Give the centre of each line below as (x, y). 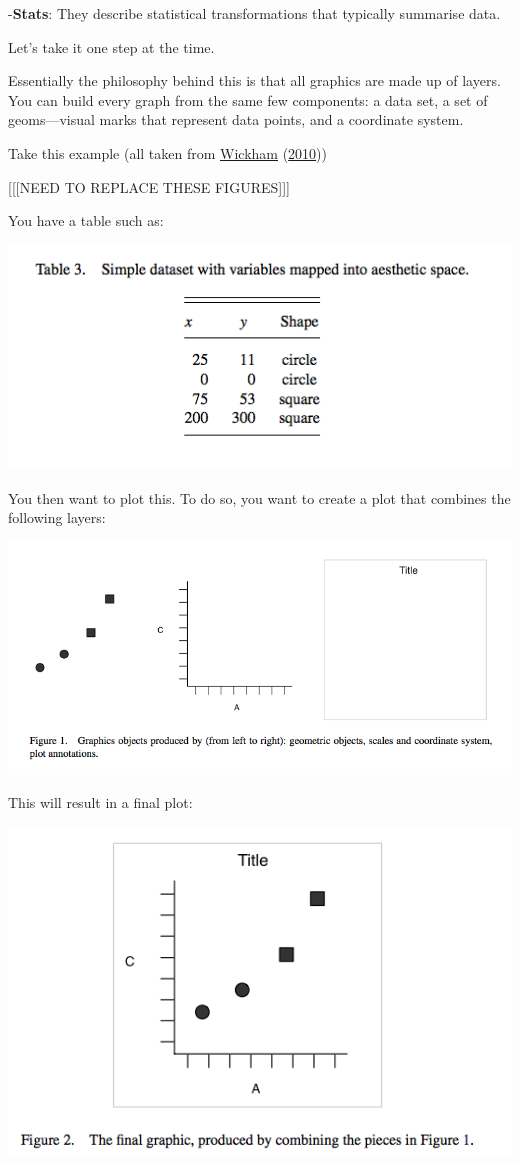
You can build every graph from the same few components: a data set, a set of (248, 99)
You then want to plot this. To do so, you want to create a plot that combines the (259, 497)
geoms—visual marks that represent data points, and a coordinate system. (236, 119)
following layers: (57, 517)
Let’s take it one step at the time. (111, 46)
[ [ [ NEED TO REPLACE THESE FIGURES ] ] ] (149, 186)
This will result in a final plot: (100, 802)
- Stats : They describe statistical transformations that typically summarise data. (254, 13)
